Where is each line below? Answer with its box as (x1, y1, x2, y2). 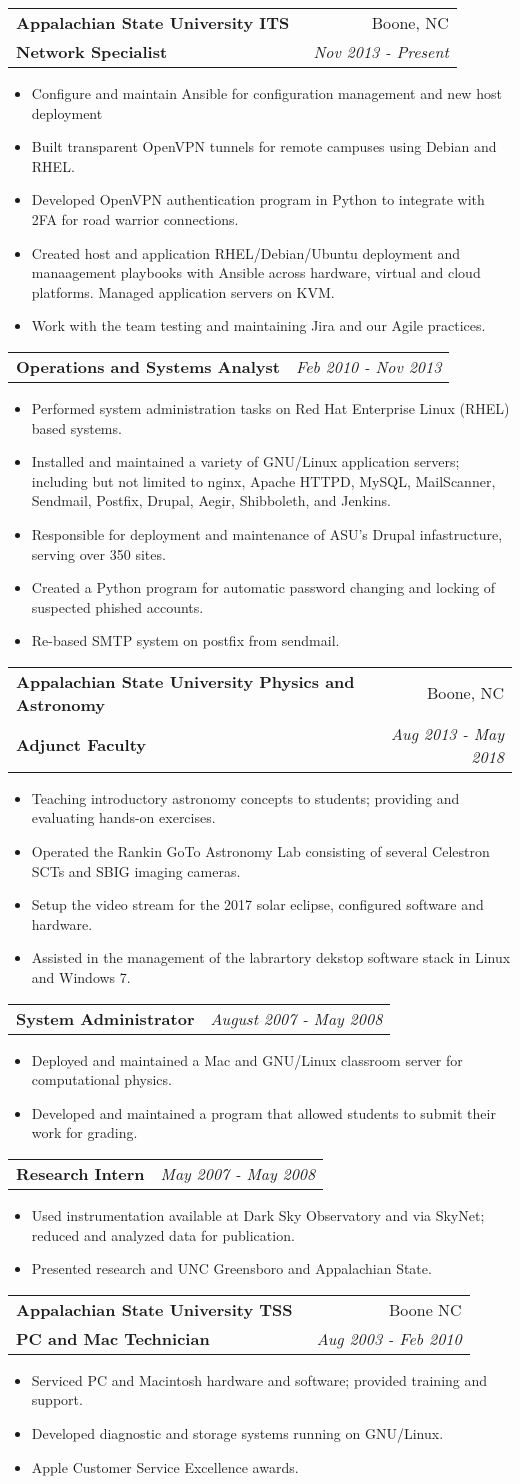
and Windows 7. (31, 967, 131, 988)
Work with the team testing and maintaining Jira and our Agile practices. (31, 315, 486, 336)
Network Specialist (16, 40, 168, 63)
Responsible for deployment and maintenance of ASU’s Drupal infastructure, (31, 523, 503, 544)
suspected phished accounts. (31, 596, 204, 617)
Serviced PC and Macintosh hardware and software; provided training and (31, 1369, 488, 1390)
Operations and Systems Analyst (16, 354, 280, 378)
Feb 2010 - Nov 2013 (295, 354, 442, 378)
